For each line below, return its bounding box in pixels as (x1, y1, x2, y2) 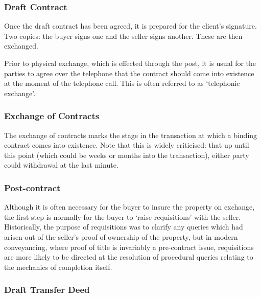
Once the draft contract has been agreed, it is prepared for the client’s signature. (4, 20, 257, 31)
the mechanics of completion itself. (4, 261, 112, 272)
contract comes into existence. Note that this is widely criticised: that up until (4, 140, 249, 150)
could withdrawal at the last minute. (4, 159, 118, 170)
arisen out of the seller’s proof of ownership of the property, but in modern (4, 231, 238, 242)
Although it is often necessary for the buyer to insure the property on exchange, (4, 201, 255, 212)
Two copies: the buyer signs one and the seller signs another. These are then (4, 30, 243, 41)
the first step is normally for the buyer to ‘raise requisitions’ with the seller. (4, 211, 241, 222)
